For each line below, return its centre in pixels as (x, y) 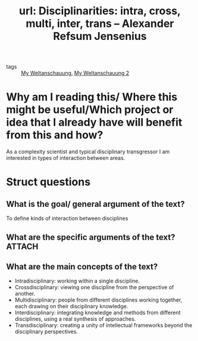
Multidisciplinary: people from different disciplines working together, (98, 300)
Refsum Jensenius (100, 36)
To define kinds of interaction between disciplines (67, 218)
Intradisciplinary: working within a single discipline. (77, 281)
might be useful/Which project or (90, 110)
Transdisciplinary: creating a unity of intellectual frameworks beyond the (103, 325)
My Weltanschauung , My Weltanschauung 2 (75, 73)
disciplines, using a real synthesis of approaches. (75, 319)
